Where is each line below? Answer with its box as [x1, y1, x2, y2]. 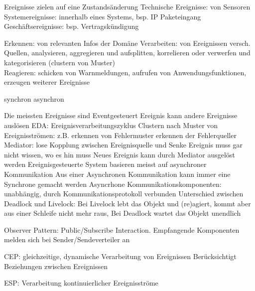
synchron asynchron [4, 93, 64, 104]
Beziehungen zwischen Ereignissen [4, 261, 108, 271]
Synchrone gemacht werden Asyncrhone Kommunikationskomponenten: [4, 178, 222, 189]
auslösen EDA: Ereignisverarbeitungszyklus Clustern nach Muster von [4, 120, 218, 130]
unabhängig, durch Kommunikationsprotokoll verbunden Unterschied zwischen [4, 188, 244, 199]
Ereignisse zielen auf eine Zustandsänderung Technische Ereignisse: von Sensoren [4, 1, 251, 11]
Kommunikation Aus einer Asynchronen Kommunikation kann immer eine [4, 168, 231, 179]
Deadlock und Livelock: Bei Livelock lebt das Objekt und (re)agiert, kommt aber [4, 198, 251, 208]
